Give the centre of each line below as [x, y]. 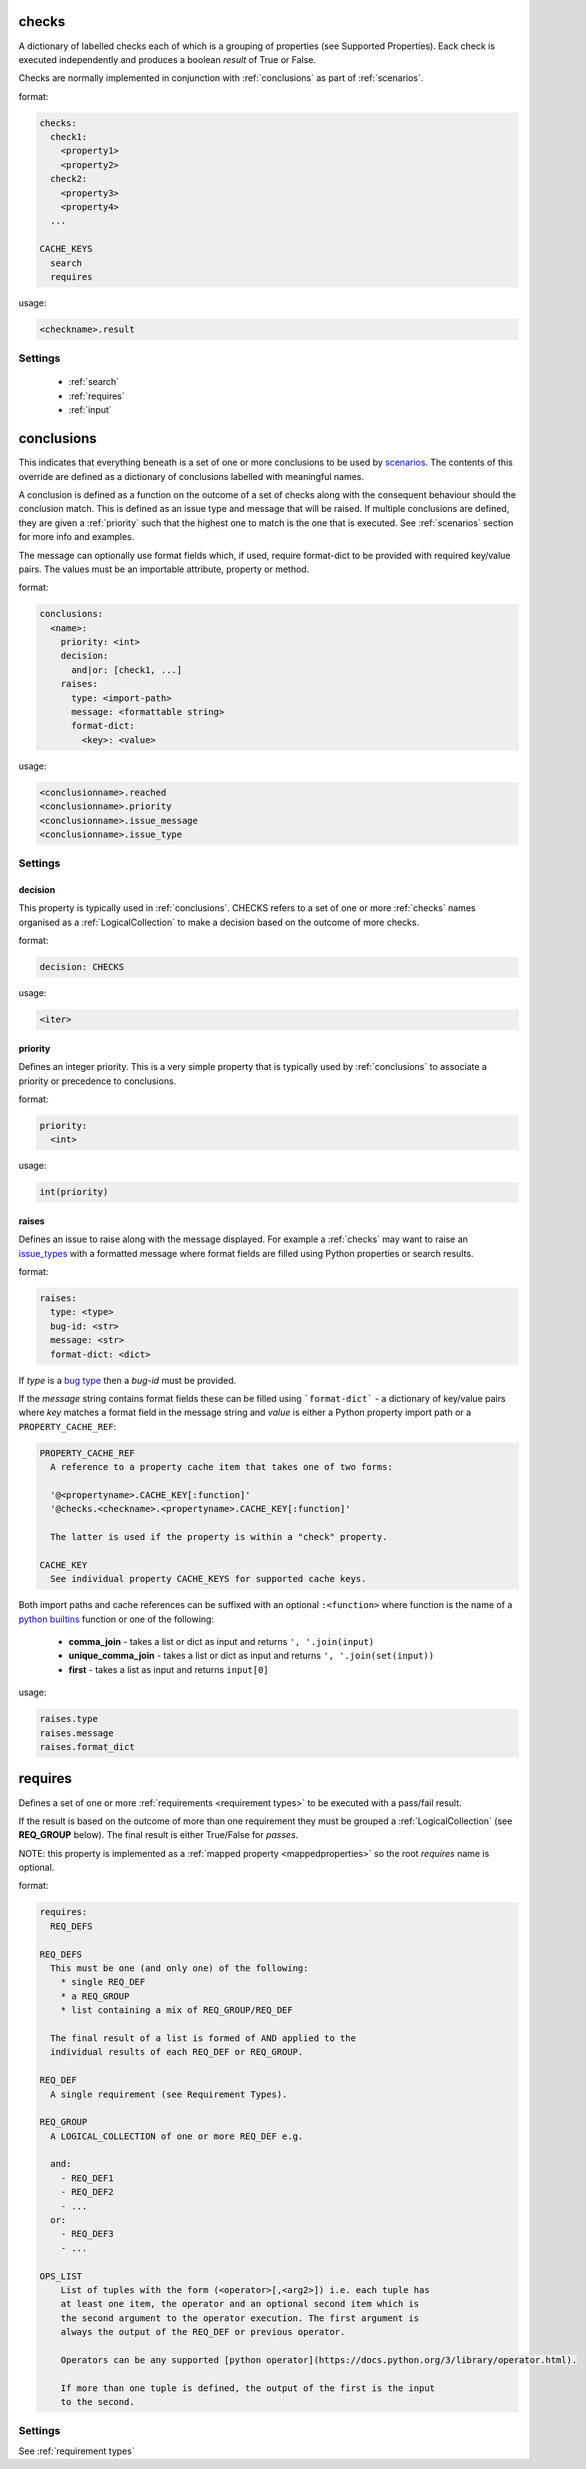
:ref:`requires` [96, 396]
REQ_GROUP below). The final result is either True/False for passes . [158, 1835]
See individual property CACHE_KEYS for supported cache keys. [208, 1579]
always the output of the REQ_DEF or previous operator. [203, 2332]
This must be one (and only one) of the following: [179, 1968]
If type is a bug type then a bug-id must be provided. [127, 1380]
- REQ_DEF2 [87, 2192]
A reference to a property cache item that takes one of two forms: [222, 1467]
